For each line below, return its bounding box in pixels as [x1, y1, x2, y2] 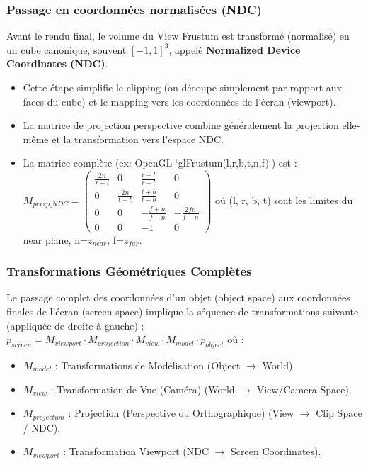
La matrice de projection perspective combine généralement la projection [23, 118, 339, 133]
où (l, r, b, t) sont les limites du [215, 192, 353, 207]
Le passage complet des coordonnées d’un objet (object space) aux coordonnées [6, 290, 350, 305]
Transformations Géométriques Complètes [6, 262, 252, 280]
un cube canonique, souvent [6, 42, 127, 57]
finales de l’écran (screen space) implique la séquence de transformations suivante [6, 304, 359, 318]
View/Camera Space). [256, 381, 352, 396]
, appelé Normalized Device [168, 42, 301, 57]
